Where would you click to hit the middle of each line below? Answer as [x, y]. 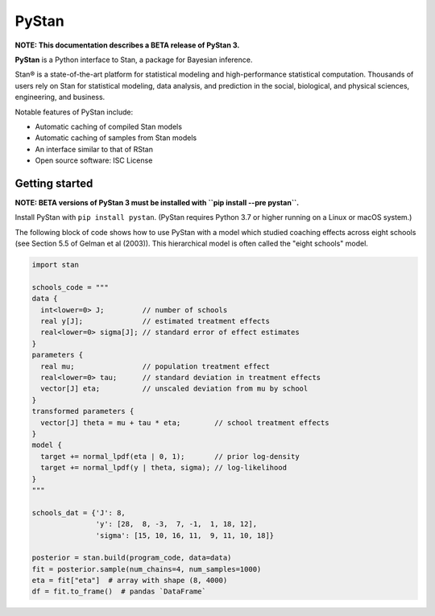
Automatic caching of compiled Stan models [109, 126]
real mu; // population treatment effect [155, 366]
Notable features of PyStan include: [74, 112]
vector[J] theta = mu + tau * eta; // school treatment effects [185, 422]
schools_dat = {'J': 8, [79, 513]
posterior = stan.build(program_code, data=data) [132, 558]
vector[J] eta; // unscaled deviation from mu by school [174, 389]
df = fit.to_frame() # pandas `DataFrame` [119, 591]
